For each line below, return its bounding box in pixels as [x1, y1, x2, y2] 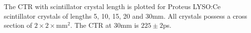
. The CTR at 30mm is [70, 20, 139, 30]
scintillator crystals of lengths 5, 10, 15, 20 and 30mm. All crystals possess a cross [4, 11, 248, 21]
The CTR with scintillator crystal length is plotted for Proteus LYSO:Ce [4, 1, 221, 11]
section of [4, 20, 33, 30]
